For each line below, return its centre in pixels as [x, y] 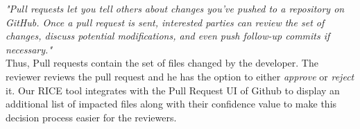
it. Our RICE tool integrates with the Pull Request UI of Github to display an [173, 90]
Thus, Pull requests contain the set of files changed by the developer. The [162, 63]
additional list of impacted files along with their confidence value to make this [171, 104]
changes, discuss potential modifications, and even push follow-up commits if [168, 36]
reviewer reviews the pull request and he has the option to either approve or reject [180, 76]
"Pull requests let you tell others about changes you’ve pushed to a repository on [175, 8]
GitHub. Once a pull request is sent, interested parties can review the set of [165, 22]
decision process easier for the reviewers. [91, 117]
